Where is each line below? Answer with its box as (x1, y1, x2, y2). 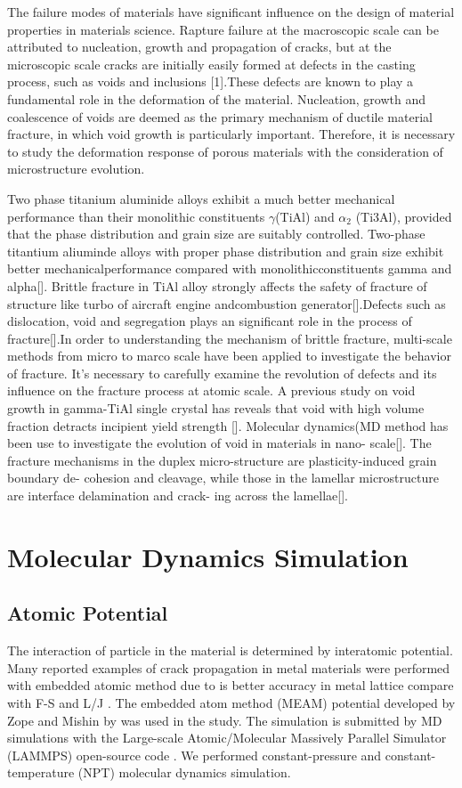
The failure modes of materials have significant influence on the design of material (7, 3, 455, 20)
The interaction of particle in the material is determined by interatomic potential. (7, 641, 453, 660)
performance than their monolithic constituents (7, 207, 265, 225)
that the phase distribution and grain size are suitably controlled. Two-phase (7, 224, 426, 243)
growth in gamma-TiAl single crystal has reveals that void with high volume (7, 399, 425, 418)
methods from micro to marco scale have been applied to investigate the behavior (7, 346, 451, 365)
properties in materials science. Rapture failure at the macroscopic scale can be (7, 20, 439, 38)
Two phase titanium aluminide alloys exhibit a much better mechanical (7, 189, 395, 207)
